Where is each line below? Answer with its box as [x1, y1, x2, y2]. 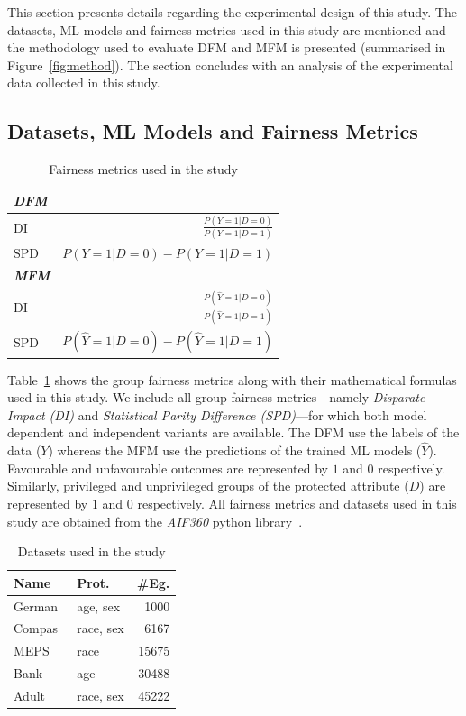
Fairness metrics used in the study [49, 160, 238, 179]
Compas [14, 619, 59, 638]
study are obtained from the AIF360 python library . [7, 511, 303, 530]
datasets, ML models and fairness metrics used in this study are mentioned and [7, 20, 446, 39]
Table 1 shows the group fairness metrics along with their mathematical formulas [7, 370, 457, 389]
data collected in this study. [7, 73, 160, 92]
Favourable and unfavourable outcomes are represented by [7, 458, 329, 477]
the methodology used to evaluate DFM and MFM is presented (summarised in [7, 38, 446, 57]
